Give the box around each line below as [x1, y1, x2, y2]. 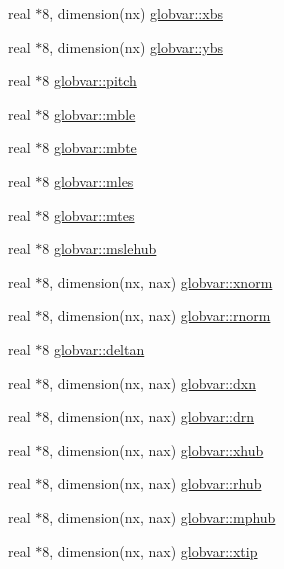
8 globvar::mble [42, 103, 136, 124]
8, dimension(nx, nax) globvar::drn [42, 406, 255, 427]
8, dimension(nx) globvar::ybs [42, 36, 223, 57]
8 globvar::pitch [42, 70, 137, 91]
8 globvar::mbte [42, 137, 137, 158]
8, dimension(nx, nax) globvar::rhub [42, 473, 262, 494]
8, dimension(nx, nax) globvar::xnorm [42, 271, 273, 292]
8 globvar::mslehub [42, 238, 157, 259]
